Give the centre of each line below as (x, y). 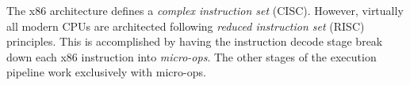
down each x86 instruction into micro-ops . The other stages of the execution (192, 56)
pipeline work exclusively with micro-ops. (106, 72)
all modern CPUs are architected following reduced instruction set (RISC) (186, 26)
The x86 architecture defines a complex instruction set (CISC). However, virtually (205, 10)
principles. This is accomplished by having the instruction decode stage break (195, 41)
